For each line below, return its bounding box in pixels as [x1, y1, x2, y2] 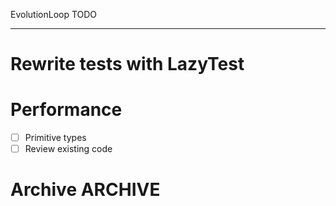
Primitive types [24, 132, 87, 144]
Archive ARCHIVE [10, 179, 161, 201]
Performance [10, 99, 123, 121]
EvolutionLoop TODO [10, 9, 98, 20]
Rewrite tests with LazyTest [10, 53, 245, 76]
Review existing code [24, 143, 113, 155]
